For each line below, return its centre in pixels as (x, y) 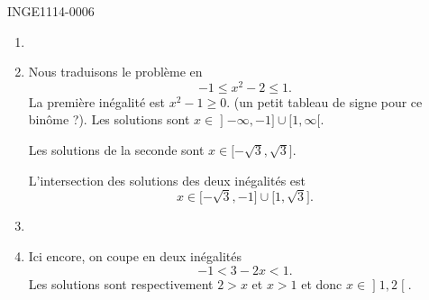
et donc (322, 283)
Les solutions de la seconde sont (116, 150)
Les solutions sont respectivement (121, 283)
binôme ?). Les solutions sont (109, 119)
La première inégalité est (97, 101)
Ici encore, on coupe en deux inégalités (135, 255)
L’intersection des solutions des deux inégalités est (167, 180)
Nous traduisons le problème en (115, 72)
